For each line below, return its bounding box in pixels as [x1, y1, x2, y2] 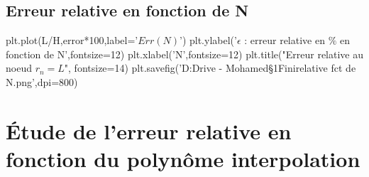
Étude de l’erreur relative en [6, 116, 292, 145]
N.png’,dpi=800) [6, 74, 78, 89]
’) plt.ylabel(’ [179, 33, 237, 48]
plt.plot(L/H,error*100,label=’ [6, 33, 138, 48]
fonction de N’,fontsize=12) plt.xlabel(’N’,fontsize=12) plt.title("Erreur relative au [6, 46, 363, 61]
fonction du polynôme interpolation [6, 144, 360, 173]
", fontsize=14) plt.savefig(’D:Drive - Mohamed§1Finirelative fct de [64, 60, 356, 75]
